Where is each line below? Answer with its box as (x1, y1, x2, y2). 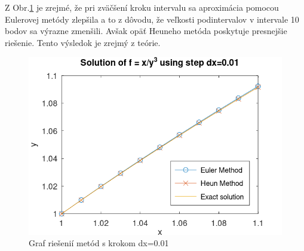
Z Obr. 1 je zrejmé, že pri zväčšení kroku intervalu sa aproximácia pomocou (5, 1, 279, 13)
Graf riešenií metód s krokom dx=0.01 (29, 237, 169, 249)
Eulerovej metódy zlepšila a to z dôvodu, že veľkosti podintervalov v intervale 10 (5, 13, 299, 25)
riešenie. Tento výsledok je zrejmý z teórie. (5, 36, 161, 48)
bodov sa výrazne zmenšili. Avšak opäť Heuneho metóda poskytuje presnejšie (5, 25, 287, 37)
